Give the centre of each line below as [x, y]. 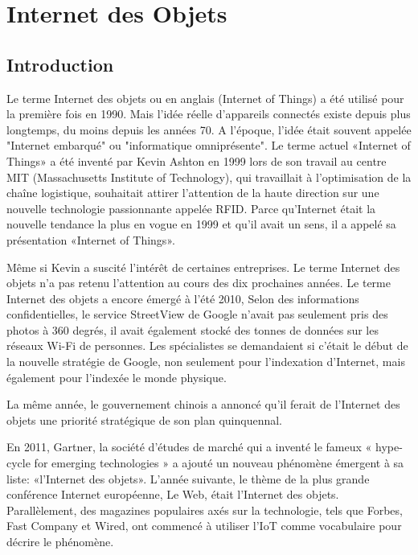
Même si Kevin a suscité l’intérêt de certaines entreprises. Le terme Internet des [203, 267]
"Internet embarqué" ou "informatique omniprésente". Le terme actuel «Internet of [209, 145]
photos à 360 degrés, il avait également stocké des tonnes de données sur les [193, 329]
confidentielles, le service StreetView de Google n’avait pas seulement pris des [197, 314]
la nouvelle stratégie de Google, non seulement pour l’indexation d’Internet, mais [206, 362]
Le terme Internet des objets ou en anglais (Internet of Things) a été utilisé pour [205, 98]
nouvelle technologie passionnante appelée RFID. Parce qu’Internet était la [191, 208]
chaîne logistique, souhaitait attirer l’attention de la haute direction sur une [193, 193]
